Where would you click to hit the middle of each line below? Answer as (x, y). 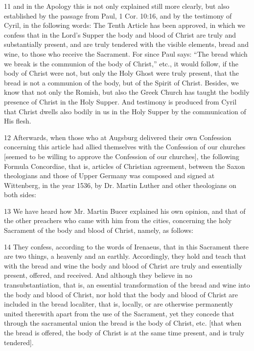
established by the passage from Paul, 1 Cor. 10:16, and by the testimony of (118, 15)
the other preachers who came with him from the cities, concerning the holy (118, 220)
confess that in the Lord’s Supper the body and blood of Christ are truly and (120, 34)
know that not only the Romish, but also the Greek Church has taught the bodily (127, 92)
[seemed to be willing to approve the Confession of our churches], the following (122, 156)
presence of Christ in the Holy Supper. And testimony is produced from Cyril (120, 101)
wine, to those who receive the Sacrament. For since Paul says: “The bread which (126, 53)
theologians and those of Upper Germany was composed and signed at (109, 175)
